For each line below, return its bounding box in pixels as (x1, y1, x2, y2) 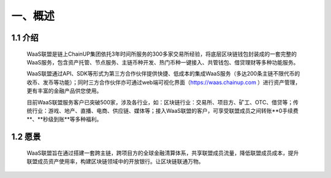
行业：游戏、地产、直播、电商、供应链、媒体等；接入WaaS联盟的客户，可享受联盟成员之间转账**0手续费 (31, 107, 299, 114)
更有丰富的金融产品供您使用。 (26, 87, 102, 95)
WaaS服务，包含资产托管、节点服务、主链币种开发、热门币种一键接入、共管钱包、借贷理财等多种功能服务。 (26, 58, 299, 66)
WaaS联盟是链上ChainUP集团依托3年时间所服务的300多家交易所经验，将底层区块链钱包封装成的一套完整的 (26, 50, 297, 58)
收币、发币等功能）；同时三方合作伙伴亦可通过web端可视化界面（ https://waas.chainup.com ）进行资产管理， (26, 79, 301, 86)
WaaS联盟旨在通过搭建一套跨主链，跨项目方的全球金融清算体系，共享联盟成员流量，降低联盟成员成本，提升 (26, 149, 299, 157)
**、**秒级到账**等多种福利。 (26, 115, 102, 123)
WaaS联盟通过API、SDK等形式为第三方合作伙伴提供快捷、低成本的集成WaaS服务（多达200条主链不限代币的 (26, 70, 300, 77)
